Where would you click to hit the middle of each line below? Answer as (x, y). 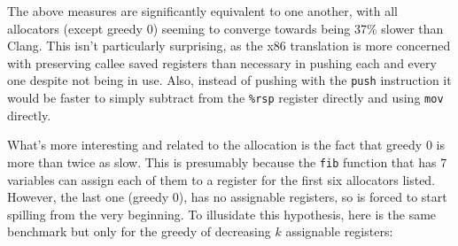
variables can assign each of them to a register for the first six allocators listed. (221, 179)
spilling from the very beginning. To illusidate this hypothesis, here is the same (222, 214)
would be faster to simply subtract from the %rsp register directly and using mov (225, 98)
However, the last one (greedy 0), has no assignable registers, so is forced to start (227, 197)
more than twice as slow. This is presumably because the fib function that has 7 (227, 161)
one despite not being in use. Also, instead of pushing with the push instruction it (229, 80)
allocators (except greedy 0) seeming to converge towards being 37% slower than (225, 28)
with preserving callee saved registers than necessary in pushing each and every (222, 62)
